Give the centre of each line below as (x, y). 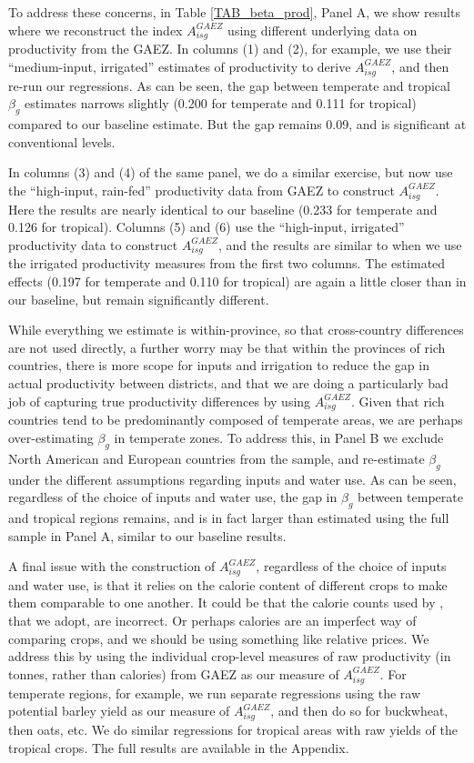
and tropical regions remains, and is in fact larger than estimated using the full (229, 517)
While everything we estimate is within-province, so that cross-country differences (236, 330)
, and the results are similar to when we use (340, 244)
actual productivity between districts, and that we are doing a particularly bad (228, 383)
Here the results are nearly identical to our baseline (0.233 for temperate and (223, 209)
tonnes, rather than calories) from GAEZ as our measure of (174, 673)
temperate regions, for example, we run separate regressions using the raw (215, 693)
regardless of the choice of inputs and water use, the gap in (173, 497)
